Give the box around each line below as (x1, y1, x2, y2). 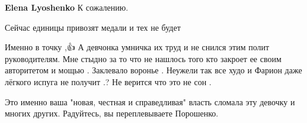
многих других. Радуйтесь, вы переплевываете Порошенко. (5, 107, 219, 119)
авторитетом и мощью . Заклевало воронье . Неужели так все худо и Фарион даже (5, 64, 302, 76)
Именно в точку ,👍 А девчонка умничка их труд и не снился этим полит (5, 41, 270, 53)
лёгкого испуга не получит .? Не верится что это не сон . (5, 75, 212, 88)
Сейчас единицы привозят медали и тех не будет (5, 21, 181, 33)
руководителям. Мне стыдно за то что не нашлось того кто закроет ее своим (5, 52, 282, 64)
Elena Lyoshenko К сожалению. (5, 1, 129, 13)
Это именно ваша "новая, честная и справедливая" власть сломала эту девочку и (5, 95, 295, 108)
